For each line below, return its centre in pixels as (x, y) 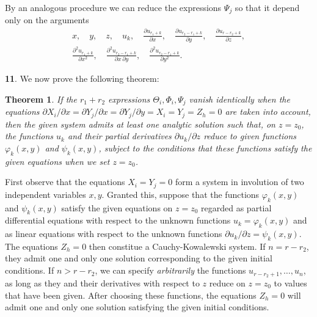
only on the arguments (47, 20)
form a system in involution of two (239, 182)
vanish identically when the (239, 99)
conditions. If (30, 270)
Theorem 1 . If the (41, 99)
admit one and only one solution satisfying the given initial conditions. (137, 307)
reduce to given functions (250, 136)
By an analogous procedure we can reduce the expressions (113, 7)
